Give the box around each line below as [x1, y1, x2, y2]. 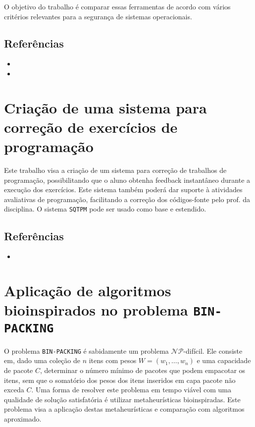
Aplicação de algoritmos [4, 280, 171, 301]
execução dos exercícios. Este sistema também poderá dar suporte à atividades [4, 184, 243, 195]
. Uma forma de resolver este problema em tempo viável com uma [31, 384, 232, 395]
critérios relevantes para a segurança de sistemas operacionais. [4, 11, 192, 21]
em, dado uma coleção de [4, 355, 80, 366]
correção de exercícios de [4, 116, 178, 137]
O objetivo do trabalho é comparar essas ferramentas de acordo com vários [4, 1, 231, 11]
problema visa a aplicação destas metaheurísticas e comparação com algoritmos [4, 404, 245, 414]
